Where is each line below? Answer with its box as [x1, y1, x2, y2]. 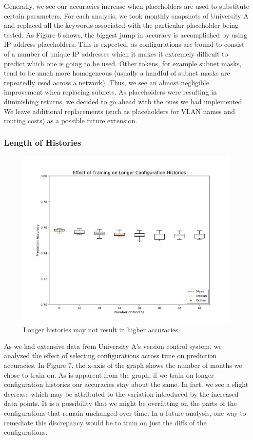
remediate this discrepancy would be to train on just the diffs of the [4, 417, 207, 427]
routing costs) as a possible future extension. [4, 115, 137, 126]
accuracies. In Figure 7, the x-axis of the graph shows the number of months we [4, 360, 242, 370]
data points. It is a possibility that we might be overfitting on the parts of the [4, 398, 237, 408]
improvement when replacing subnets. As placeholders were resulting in [4, 87, 217, 97]
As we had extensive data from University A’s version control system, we [4, 341, 222, 351]
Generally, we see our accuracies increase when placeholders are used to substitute [4, 1, 249, 11]
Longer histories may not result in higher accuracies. [23, 325, 180, 335]
